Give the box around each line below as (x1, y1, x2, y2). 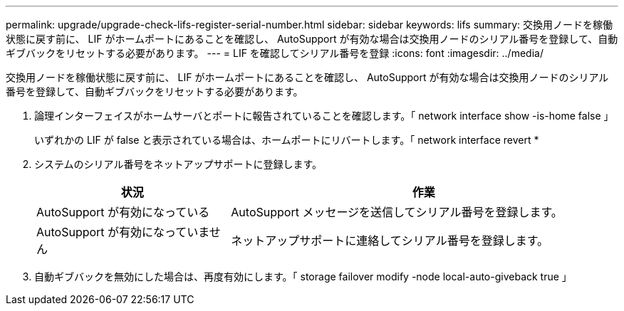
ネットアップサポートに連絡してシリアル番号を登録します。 (231, 233, 549, 248)
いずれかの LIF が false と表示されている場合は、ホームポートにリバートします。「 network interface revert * (34, 134, 539, 146)
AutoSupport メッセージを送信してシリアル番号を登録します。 (231, 205, 563, 219)
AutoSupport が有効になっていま (36, 225, 209, 239)
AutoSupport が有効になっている (36, 205, 210, 219)
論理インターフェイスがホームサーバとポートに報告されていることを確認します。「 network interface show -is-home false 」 (34, 110, 614, 122)
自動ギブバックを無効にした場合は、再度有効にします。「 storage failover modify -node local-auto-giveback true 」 (34, 270, 572, 283)
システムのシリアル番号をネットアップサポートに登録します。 (34, 158, 323, 170)
